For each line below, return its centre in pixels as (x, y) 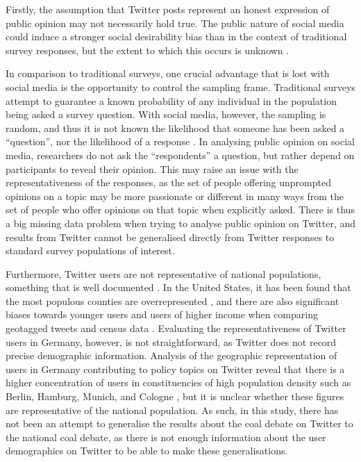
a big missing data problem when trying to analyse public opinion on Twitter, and (181, 223)
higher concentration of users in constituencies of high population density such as (178, 382)
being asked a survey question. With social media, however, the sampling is (166, 114)
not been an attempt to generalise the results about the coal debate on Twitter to (179, 423)
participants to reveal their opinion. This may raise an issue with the (152, 168)
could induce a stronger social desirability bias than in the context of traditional (176, 36)
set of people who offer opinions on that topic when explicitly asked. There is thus (180, 209)
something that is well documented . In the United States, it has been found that (178, 287)
